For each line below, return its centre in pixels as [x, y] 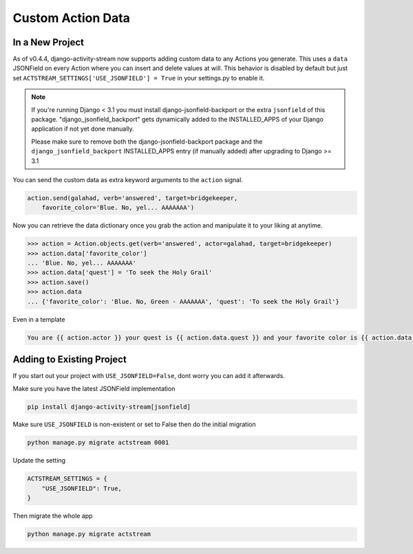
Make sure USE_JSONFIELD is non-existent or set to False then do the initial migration [134, 424]
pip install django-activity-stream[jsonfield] [109, 407]
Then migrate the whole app [53, 516]
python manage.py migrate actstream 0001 [98, 443]
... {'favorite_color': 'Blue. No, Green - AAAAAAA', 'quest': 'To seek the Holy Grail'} [183, 301]
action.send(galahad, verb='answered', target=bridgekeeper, [133, 198]
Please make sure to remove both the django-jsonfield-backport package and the [147, 142]
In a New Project [48, 42]
